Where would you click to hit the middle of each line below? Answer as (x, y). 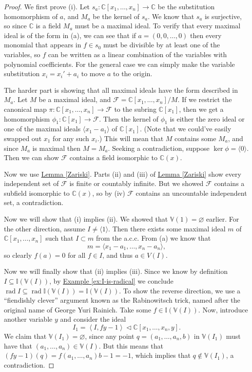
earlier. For (223, 219)
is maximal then (56, 148)
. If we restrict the (205, 99)
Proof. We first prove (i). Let (47, 6)
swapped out (23, 138)
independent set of (31, 183)
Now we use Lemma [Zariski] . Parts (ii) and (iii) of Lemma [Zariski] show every (123, 174)
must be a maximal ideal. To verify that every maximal (158, 26)
